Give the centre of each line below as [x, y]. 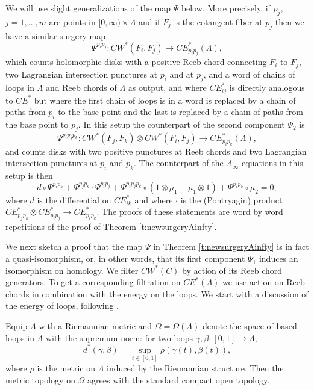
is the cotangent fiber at [218, 21]
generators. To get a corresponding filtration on [93, 282]
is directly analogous [267, 88]
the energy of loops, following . [62, 305]
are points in [72, 21]
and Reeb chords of [81, 88]
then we [290, 21]
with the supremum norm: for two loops [119, 337]
